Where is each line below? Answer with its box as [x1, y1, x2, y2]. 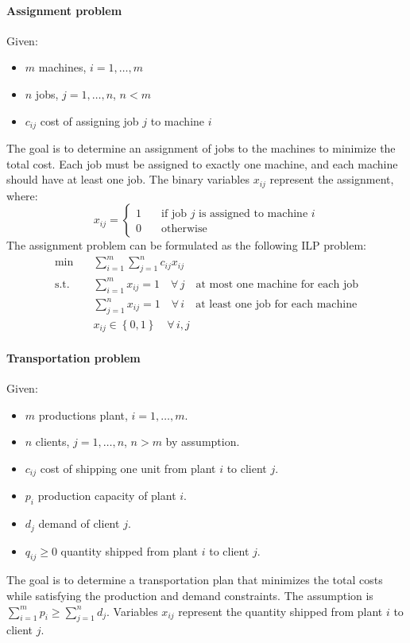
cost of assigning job [40, 112, 139, 129]
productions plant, [38, 406, 128, 423]
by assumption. [165, 433, 240, 450]
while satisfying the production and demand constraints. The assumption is [6, 587, 373, 603]
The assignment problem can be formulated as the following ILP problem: [6, 237, 367, 254]
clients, [35, 433, 70, 450]
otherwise [161, 223, 207, 235]
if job [161, 208, 187, 220]
